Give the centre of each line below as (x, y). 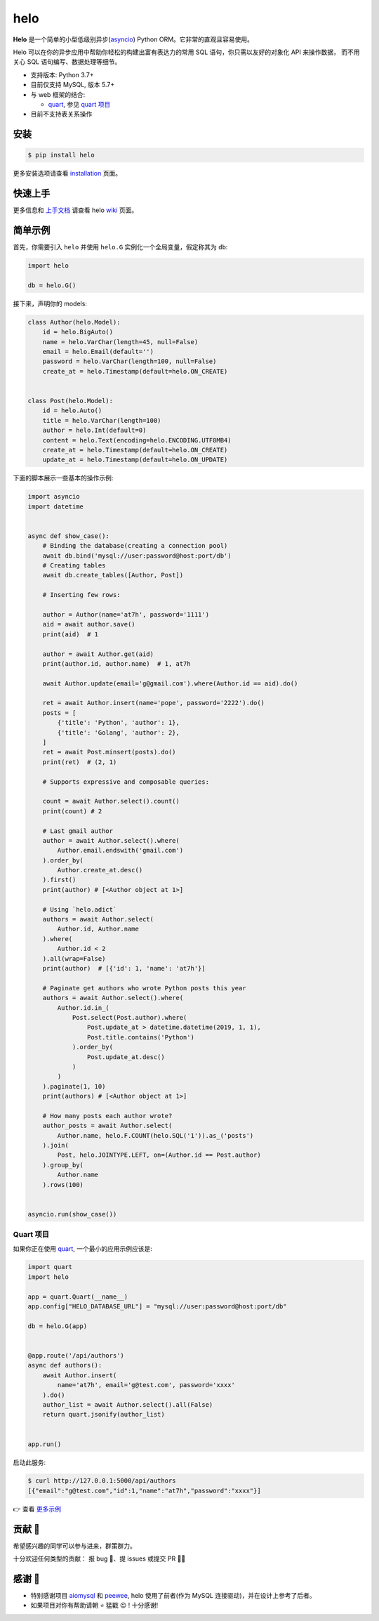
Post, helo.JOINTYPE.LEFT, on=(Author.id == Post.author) (159, 1155)
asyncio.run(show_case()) (72, 1214)
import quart (50, 1267)
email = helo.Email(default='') (98, 352)
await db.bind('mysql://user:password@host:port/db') (137, 556)
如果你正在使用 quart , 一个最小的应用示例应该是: (82, 1248)
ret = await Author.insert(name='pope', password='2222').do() (154, 703)
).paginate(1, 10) (74, 1086)
